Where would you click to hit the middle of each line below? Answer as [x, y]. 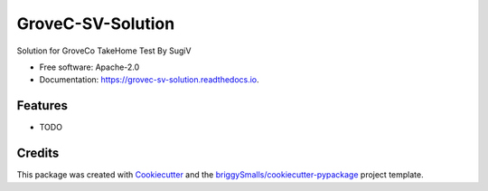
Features [42, 105]
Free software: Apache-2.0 [89, 67]
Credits [38, 153]
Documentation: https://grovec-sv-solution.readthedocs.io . [149, 80]
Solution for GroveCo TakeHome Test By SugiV [104, 51]
